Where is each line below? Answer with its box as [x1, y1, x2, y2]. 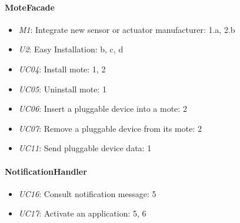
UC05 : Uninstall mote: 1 [18, 82, 106, 95]
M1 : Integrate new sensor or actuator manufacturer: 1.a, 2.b [18, 23, 235, 35]
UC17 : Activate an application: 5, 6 [18, 207, 146, 219]
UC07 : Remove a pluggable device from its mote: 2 [18, 122, 202, 134]
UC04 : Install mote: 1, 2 [18, 62, 106, 75]
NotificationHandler [5, 165, 87, 177]
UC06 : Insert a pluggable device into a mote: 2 [18, 102, 187, 115]
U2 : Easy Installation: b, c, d [18, 43, 124, 55]
